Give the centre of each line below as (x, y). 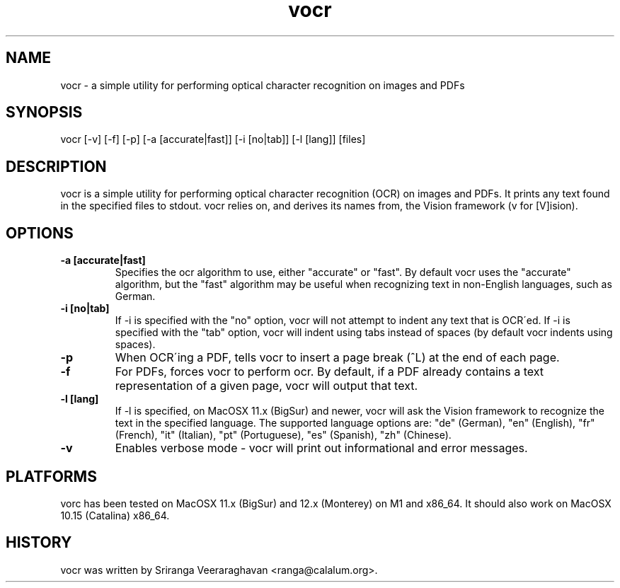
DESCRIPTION (56, 166)
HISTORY (39, 543)
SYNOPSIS (44, 113)
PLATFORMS (51, 476)
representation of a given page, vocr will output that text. (266, 386)
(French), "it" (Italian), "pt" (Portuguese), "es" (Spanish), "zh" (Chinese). (283, 435)
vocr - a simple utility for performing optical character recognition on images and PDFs (263, 85)
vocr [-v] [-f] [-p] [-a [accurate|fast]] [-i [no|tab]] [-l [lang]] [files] (213, 139)
